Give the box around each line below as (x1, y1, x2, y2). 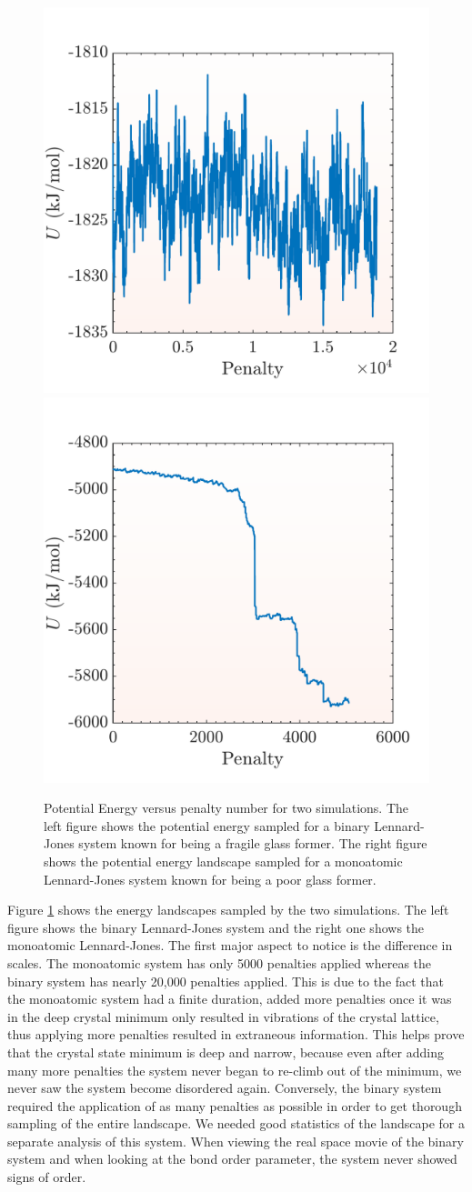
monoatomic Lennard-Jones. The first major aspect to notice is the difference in (7, 936, 453, 955)
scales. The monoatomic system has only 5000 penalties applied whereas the (7, 953, 432, 972)
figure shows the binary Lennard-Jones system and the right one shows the (7, 917, 425, 937)
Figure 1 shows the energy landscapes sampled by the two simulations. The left (7, 900, 449, 919)
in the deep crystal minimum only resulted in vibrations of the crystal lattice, (7, 1007, 439, 1026)
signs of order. (7, 1167, 86, 1187)
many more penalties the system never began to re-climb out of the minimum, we (7, 1060, 462, 1079)
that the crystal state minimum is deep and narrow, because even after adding (7, 1042, 444, 1061)
